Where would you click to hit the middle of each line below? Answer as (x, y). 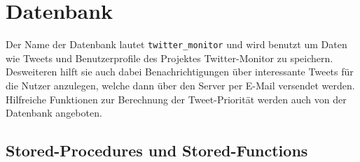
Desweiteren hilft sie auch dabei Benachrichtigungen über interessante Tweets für (180, 72)
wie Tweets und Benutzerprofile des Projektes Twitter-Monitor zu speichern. (169, 58)
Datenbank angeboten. (54, 113)
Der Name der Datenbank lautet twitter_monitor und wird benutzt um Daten (176, 44)
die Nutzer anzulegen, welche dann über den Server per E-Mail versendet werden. (180, 85)
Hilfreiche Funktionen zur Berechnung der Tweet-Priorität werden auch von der (176, 99)
